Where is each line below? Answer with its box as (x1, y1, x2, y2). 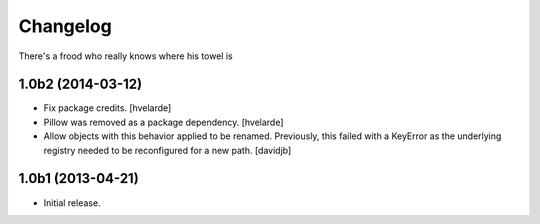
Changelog (18, 15, 112, 37)
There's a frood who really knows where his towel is (18, 50, 234, 62)
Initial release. (43, 196, 101, 209)
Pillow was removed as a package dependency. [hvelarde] (43, 116, 284, 128)
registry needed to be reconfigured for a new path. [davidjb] (43, 144, 292, 156)
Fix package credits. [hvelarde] (43, 102, 172, 114)
